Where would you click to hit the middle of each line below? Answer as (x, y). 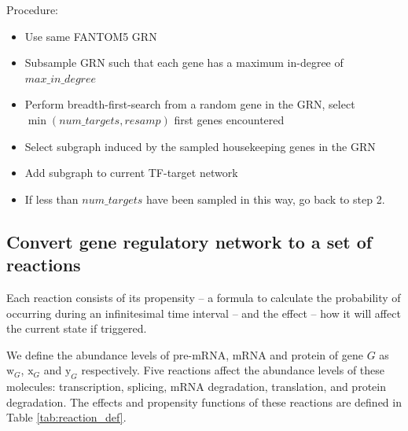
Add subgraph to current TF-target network (131, 173)
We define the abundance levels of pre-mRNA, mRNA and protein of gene (185, 354)
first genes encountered (229, 119)
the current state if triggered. (77, 328)
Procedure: (33, 9)
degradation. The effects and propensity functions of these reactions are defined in (204, 402)
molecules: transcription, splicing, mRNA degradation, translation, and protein (196, 387)
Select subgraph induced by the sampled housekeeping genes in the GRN (200, 146)
